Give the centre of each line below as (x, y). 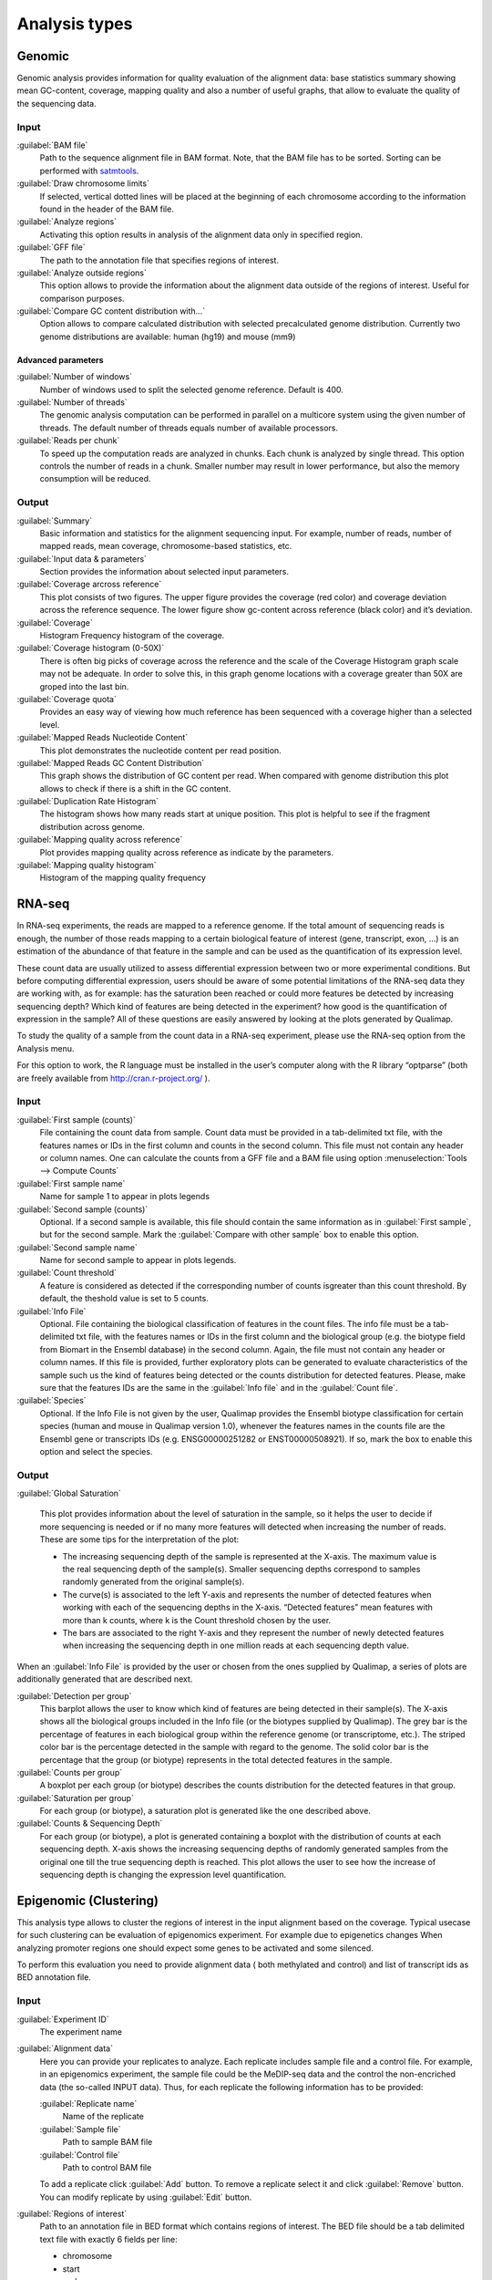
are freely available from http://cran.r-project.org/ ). (113, 1078)
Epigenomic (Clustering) (88, 1900)
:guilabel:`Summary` (55, 521)
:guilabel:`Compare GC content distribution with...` (111, 311)
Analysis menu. (46, 1048)
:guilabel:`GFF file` (51, 247)
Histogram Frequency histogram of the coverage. (132, 636)
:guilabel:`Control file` (80, 2155)
